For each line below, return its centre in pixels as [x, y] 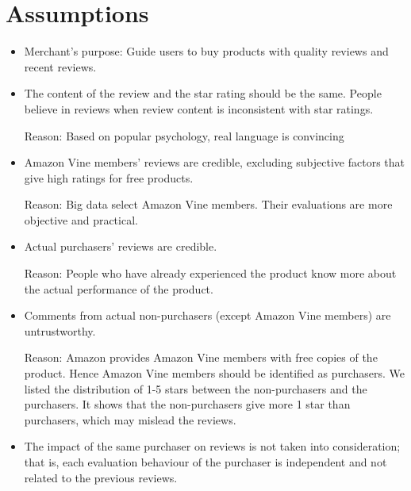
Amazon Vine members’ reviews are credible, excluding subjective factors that [214, 162]
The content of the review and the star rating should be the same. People [203, 93]
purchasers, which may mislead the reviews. [130, 419]
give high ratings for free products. [109, 177]
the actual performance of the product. [119, 288]
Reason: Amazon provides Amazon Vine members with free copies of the [201, 357]
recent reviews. [60, 66]
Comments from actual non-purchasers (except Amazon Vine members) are [207, 315]
